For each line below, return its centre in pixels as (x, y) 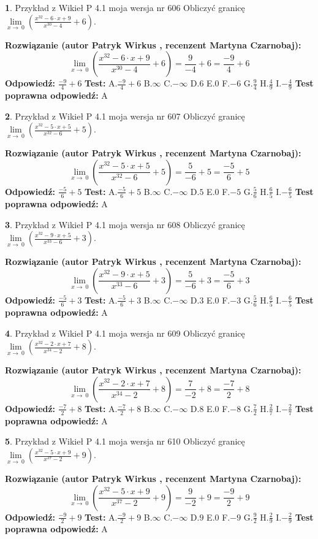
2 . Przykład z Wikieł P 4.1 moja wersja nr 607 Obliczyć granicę (125, 116)
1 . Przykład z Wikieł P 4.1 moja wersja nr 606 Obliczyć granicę (125, 7)
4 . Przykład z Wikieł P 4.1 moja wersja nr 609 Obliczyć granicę (125, 333)
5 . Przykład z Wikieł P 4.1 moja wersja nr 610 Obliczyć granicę (125, 441)
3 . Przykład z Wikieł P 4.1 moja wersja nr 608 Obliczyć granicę (125, 224)
